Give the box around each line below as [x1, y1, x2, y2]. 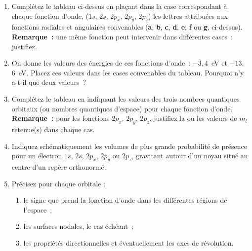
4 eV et [205, 58, 227, 68]
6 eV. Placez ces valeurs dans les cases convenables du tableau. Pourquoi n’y [11, 67, 244, 77]
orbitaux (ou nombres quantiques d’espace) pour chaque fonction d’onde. [11, 103, 233, 113]
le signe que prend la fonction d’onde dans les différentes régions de [23, 195, 227, 205]
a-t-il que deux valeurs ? [11, 77, 86, 87]
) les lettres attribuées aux [148, 10, 228, 21]
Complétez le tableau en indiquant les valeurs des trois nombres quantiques [11, 93, 240, 104]
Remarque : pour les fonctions [11, 113, 110, 123]
